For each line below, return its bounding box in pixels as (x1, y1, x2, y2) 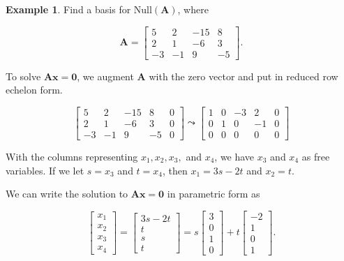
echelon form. (6, 82, 63, 97)
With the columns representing (6, 149, 138, 163)
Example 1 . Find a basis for (6, 2, 131, 16)
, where (177, 2, 209, 16)
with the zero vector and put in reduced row (149, 68, 338, 83)
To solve (6, 68, 41, 83)
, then (163, 163, 188, 177)
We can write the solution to (6, 186, 128, 201)
